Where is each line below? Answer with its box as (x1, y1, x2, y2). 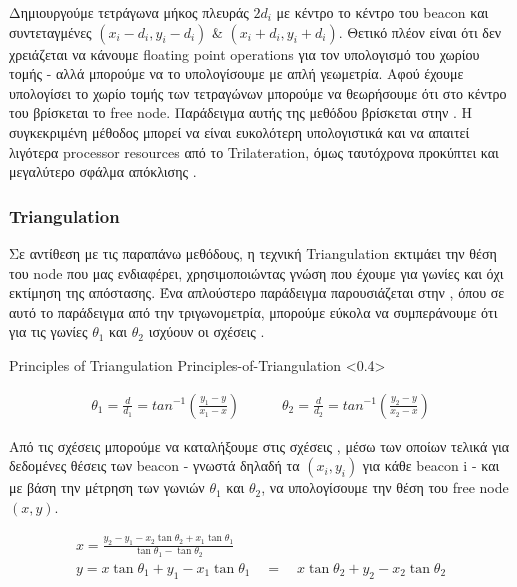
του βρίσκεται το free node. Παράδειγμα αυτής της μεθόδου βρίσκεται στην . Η (9, 102, 473, 123)
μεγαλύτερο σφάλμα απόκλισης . (9, 161, 197, 182)
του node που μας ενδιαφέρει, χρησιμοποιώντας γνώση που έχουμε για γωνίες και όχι (9, 262, 504, 283)
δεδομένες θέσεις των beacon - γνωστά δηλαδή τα (9, 455, 300, 476)
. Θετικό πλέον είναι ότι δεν (338, 21, 502, 42)
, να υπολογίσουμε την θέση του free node (261, 477, 509, 498)
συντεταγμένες (9, 21, 92, 42)
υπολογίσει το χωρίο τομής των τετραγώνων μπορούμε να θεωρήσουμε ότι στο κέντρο (9, 82, 507, 103)
